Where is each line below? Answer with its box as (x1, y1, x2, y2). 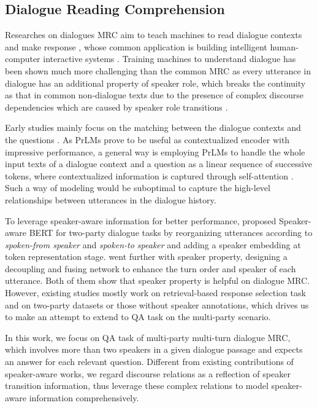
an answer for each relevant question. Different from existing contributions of (5, 355, 294, 368)
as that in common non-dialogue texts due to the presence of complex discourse (5, 88, 304, 101)
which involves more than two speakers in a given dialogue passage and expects (5, 343, 303, 356)
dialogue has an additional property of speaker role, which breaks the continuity (5, 76, 306, 89)
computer (5, 52, 40, 65)
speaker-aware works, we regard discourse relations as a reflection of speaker (5, 367, 291, 380)
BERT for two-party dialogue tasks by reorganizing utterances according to (29, 226, 313, 239)
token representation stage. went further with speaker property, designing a (5, 250, 288, 263)
